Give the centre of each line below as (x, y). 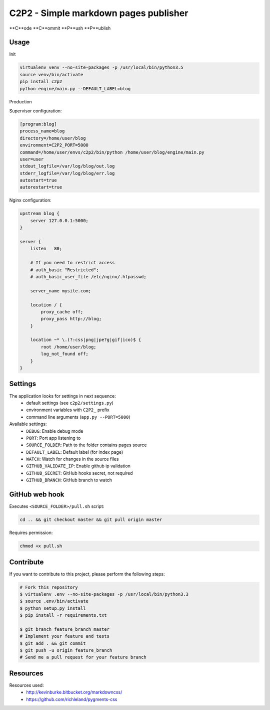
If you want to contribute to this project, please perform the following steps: (87, 574)
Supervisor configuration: (35, 111)
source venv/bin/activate (51, 74)
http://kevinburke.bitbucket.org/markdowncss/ (74, 692)
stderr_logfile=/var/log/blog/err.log (67, 173)
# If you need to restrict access (72, 263)
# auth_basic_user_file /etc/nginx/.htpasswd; (88, 277)
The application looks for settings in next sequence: (62, 396)
